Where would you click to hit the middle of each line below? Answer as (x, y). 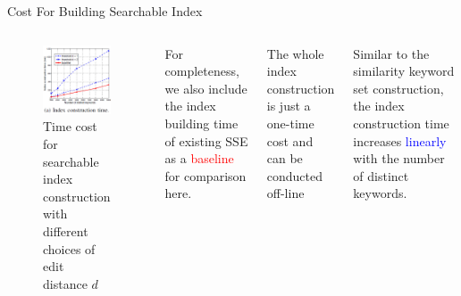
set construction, (398, 88)
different (66, 230)
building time (201, 123)
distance (65, 283)
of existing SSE (206, 140)
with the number (399, 158)
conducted (295, 175)
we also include (206, 88)
